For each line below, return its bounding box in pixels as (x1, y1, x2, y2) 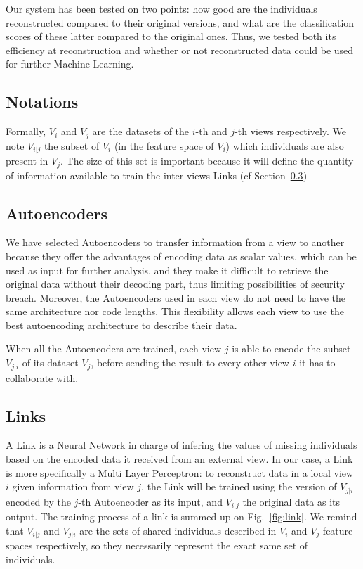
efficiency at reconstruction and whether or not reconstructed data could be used (6, 42, 354, 57)
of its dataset (22, 355, 79, 370)
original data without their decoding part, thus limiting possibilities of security (6, 276, 345, 291)
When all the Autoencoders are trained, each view (6, 341, 222, 356)
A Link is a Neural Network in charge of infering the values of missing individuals (6, 437, 357, 452)
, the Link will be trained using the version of (141, 479, 337, 494)
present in (6, 153, 48, 168)
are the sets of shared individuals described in (79, 523, 277, 537)
